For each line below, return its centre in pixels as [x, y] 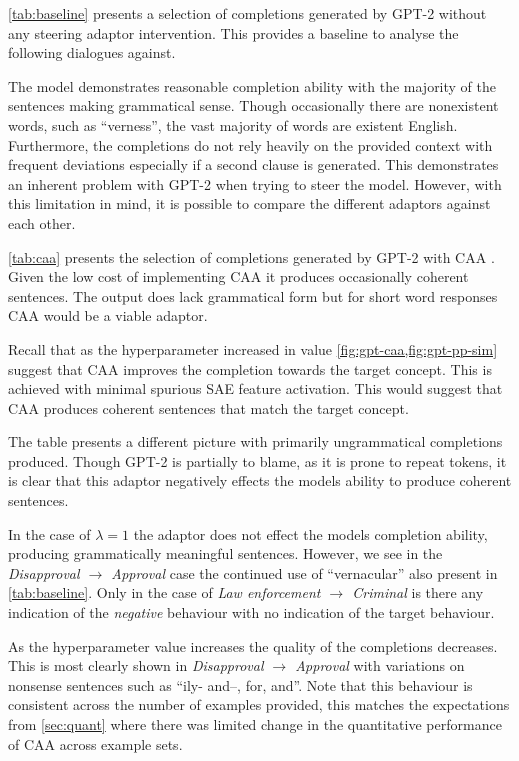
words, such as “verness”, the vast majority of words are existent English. [233, 124]
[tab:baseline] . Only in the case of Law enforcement [164, 592]
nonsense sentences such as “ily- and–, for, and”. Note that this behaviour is [240, 684]
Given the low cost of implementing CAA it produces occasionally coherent [238, 276]
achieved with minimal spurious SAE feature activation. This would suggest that [255, 388]
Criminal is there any [418, 592]
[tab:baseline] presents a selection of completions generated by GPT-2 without [247, 13]
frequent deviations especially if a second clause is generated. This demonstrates [253, 164]
